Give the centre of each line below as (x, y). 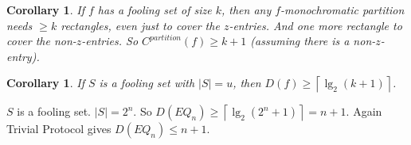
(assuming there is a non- (313, 41)
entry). (23, 56)
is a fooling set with (147, 83)
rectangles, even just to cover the (140, 25)
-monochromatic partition (342, 10)
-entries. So (110, 41)
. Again (364, 111)
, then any (246, 10)
